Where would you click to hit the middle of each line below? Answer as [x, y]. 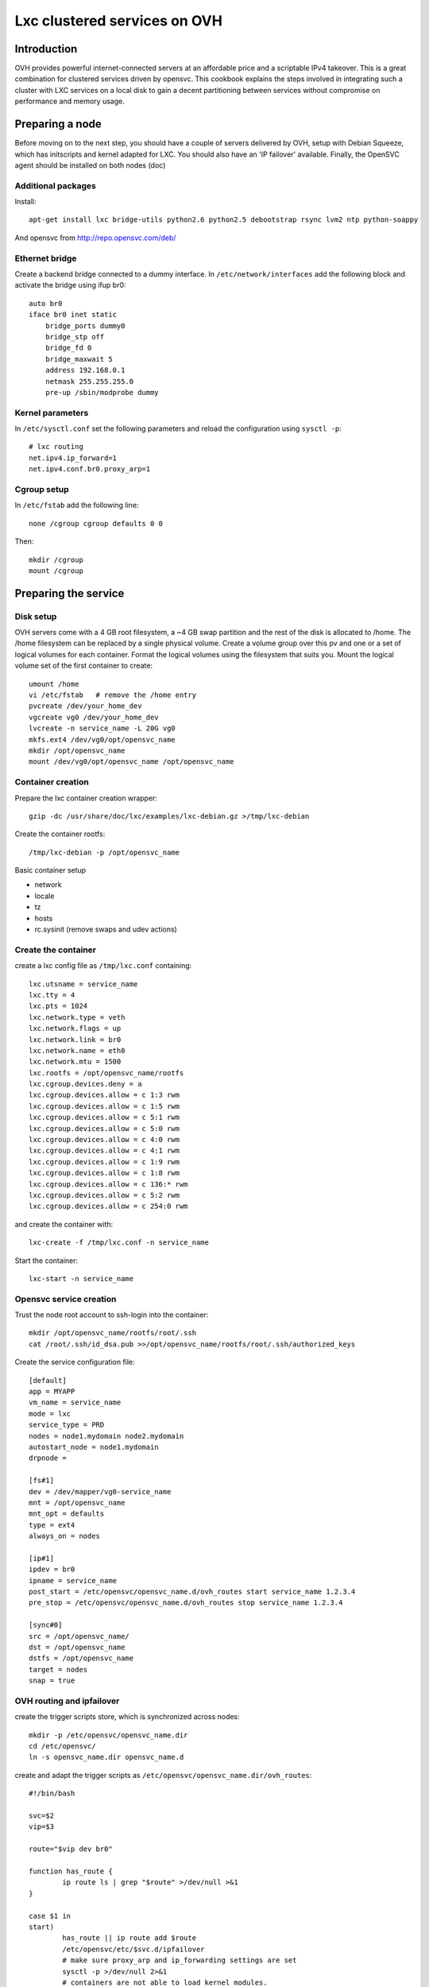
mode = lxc [50, 1414]
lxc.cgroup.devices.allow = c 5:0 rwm [104, 1128]
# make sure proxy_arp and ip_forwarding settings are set [180, 1960]
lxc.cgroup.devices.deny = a [85, 1084]
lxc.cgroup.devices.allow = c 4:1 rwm [104, 1151]
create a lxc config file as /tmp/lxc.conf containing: [103, 966]
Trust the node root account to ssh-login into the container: [112, 1315]
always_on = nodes [65, 1536]
